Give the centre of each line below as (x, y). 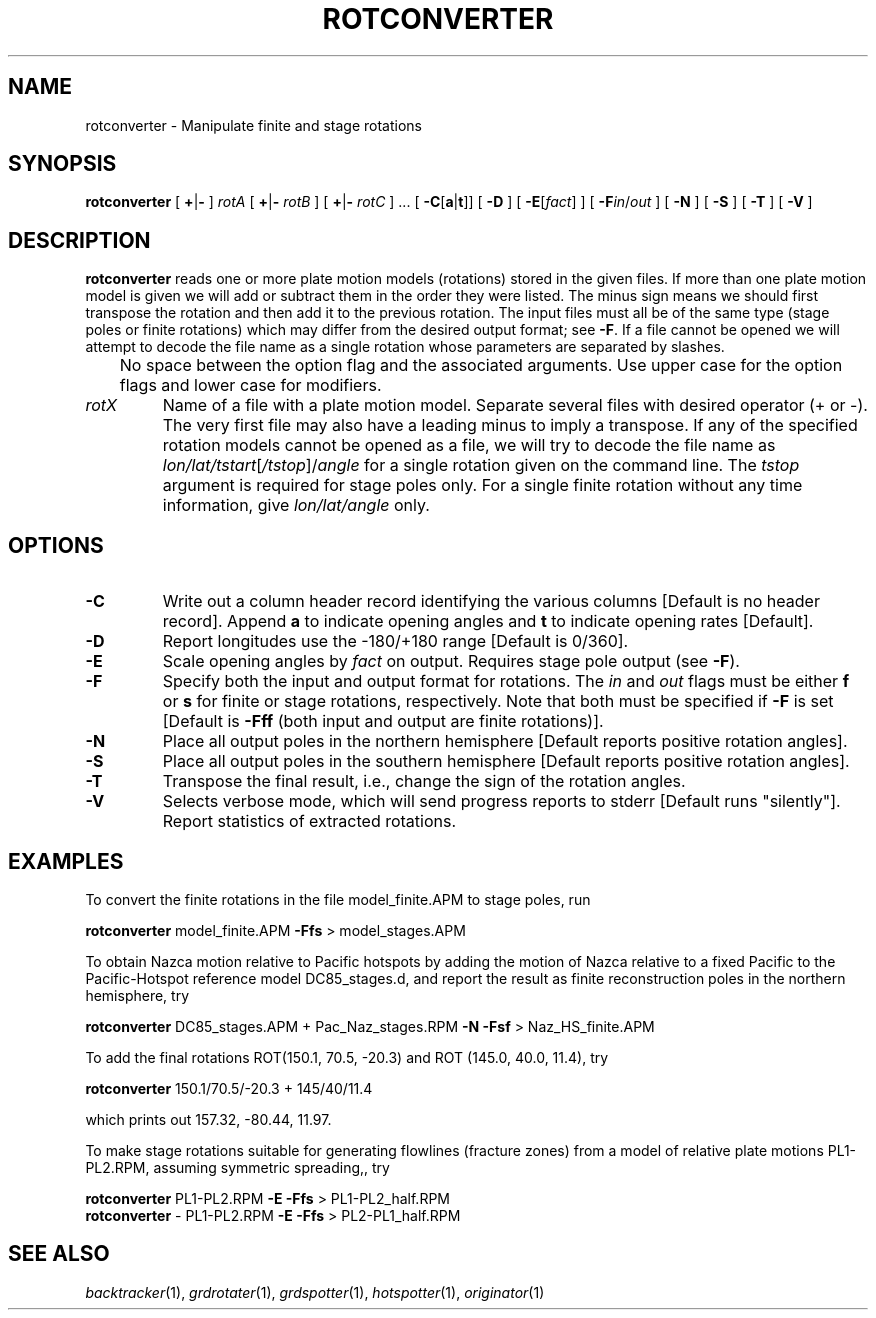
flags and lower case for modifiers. (250, 385)
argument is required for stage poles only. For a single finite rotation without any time (482, 485)
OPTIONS (56, 545)
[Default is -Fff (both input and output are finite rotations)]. (383, 721)
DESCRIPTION (79, 240)
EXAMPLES (66, 861)
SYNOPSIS (62, 164)
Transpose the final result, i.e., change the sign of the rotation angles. (424, 781)
